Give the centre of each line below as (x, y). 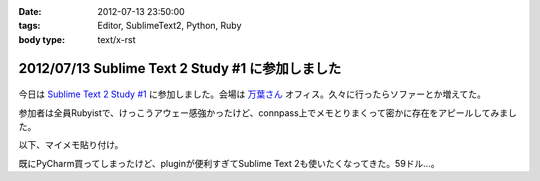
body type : (41, 39)
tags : (29, 26)
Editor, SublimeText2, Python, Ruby (169, 26)
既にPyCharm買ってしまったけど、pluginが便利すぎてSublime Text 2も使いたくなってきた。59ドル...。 (229, 163)
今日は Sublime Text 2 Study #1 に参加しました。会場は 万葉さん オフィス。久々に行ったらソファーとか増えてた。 (252, 94)
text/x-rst (116, 39)
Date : (30, 11)
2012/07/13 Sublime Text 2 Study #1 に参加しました (180, 68)
